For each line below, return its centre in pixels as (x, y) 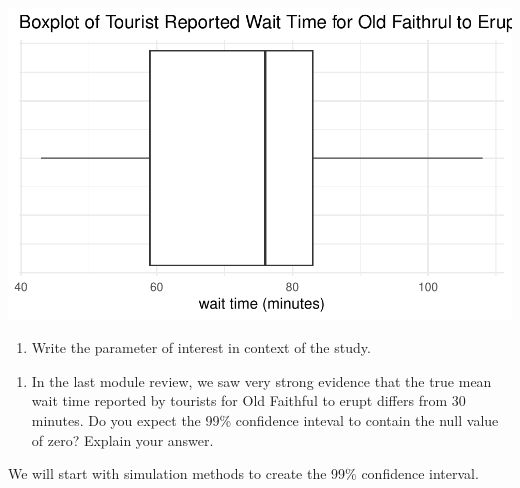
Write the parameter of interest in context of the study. (201, 347)
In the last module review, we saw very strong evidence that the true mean (261, 380)
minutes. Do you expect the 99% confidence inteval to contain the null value (265, 420)
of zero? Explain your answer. (122, 439)
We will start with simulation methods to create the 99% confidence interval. (243, 473)
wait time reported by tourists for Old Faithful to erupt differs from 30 (248, 400)
